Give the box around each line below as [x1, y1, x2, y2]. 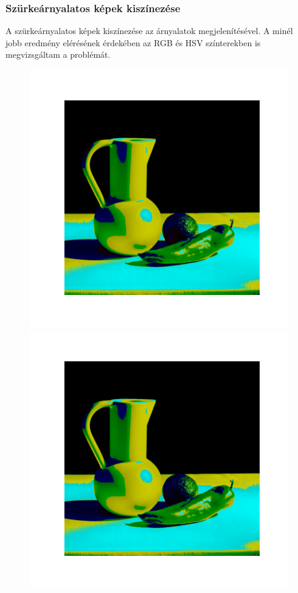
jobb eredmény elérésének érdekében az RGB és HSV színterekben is [5, 36, 261, 49]
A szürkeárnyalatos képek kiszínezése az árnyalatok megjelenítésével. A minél [5, 24, 293, 37]
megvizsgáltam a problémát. [5, 48, 111, 61]
